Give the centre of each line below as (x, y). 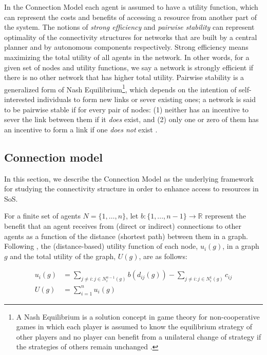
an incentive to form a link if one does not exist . (81, 129)
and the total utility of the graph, (63, 256)
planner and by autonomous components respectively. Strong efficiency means (126, 47)
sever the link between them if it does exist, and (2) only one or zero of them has (131, 119)
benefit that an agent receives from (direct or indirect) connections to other (123, 225)
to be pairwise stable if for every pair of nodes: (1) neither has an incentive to (127, 109)
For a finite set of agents (42, 216)
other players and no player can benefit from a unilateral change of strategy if (139, 336)
